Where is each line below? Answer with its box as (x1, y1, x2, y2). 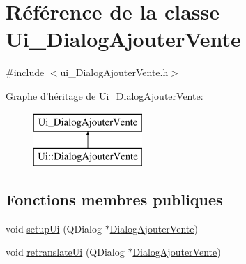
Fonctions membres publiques (6, 189, 223, 210)
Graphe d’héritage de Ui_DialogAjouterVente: (6, 88, 203, 103)
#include (6, 65, 45, 80)
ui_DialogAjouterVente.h (60, 65, 169, 80)
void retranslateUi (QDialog (6, 244, 125, 259)
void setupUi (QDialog (6, 221, 102, 235)
